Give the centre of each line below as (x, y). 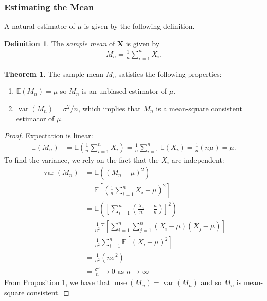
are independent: (198, 159)
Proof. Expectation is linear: (49, 136)
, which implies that (109, 108)
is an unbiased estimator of (124, 91)
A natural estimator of (40, 26)
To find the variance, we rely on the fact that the (82, 159)
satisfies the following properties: (170, 73)
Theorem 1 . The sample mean (54, 73)
